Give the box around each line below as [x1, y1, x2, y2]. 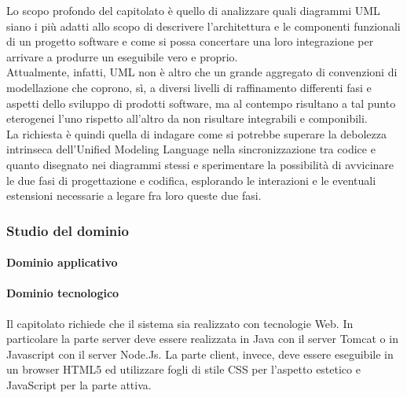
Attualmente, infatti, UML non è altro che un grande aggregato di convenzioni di [6, 64, 398, 80]
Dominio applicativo [6, 254, 118, 271]
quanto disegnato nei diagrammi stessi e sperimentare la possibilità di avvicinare [6, 156, 394, 172]
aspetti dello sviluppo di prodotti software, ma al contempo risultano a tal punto [6, 94, 396, 111]
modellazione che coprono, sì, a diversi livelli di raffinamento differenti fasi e [6, 79, 372, 95]
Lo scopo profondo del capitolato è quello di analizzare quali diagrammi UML [6, 2, 380, 18]
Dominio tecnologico [6, 285, 119, 301]
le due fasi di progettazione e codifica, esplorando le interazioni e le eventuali [6, 171, 376, 188]
